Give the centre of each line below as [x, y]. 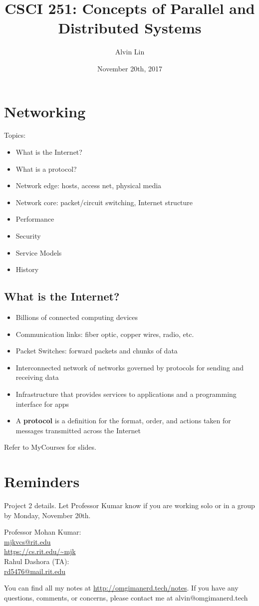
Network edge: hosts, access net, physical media [89, 185]
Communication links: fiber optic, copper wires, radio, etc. [105, 334]
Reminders [42, 481]
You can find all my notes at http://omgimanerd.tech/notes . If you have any [121, 588]
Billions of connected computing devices [77, 317]
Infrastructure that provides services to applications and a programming [126, 394]
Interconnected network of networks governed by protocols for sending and [130, 367]
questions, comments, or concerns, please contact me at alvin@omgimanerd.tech [126, 597]
